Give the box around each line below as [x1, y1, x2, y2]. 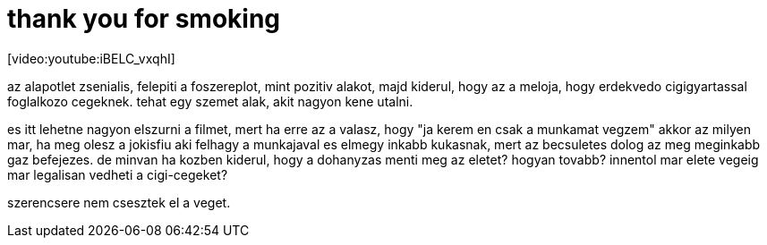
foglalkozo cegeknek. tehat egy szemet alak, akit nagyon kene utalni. [7, 93, 413, 109]
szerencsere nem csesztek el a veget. [7, 194, 231, 210]
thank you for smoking [7, 4, 281, 34]
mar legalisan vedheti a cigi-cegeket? [7, 166, 228, 182]
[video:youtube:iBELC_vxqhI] [7, 50, 175, 66]
